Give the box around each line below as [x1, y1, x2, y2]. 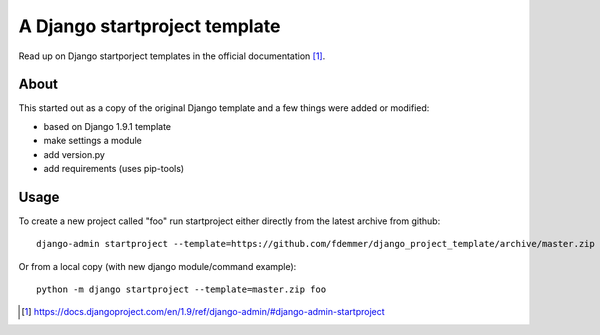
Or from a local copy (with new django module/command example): [18, 260, 297, 272]
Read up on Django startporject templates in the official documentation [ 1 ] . [18, 50, 326, 62]
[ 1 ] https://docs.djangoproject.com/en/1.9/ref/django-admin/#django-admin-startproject [21, 306, 385, 318]
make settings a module [43, 135, 142, 147]
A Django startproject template [18, 15, 281, 37]
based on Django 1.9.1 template [43, 120, 172, 132]
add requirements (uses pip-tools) [43, 163, 185, 175]
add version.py [43, 148, 105, 160]
